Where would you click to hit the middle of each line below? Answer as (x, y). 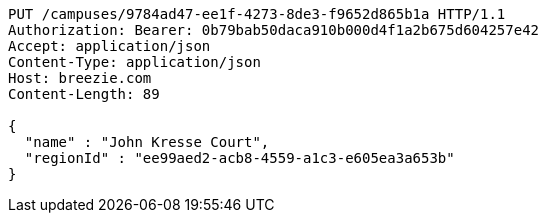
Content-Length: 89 (84, 94)
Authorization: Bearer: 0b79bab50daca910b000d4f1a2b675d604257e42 (274, 30)
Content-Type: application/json (134, 62)
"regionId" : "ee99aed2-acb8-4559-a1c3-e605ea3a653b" (239, 158)
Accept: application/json (109, 46)
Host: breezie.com (80, 78)
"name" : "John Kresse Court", (147, 142)
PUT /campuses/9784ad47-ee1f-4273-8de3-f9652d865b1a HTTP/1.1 (257, 14)
